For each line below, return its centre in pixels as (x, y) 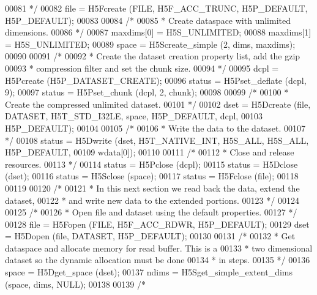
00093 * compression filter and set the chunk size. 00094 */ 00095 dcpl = (142, 68)
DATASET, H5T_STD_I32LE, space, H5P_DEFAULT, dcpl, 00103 (134, 116)
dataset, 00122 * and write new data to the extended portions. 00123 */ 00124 (152, 200)
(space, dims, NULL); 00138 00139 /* (75, 284)
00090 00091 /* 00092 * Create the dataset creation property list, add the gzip (153, 56)
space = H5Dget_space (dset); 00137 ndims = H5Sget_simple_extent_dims (149, 272)
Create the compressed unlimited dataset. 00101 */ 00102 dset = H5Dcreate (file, (158, 104)
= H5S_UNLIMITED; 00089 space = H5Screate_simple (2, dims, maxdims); (150, 44)
